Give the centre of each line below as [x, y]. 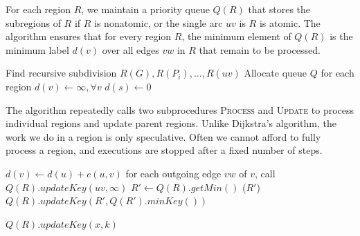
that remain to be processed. [260, 49]
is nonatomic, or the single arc [159, 22]
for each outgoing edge [173, 173]
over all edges [130, 49]
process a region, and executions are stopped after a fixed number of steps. [164, 150]
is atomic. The [290, 22]
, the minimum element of [236, 36]
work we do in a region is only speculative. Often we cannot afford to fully [163, 136]
